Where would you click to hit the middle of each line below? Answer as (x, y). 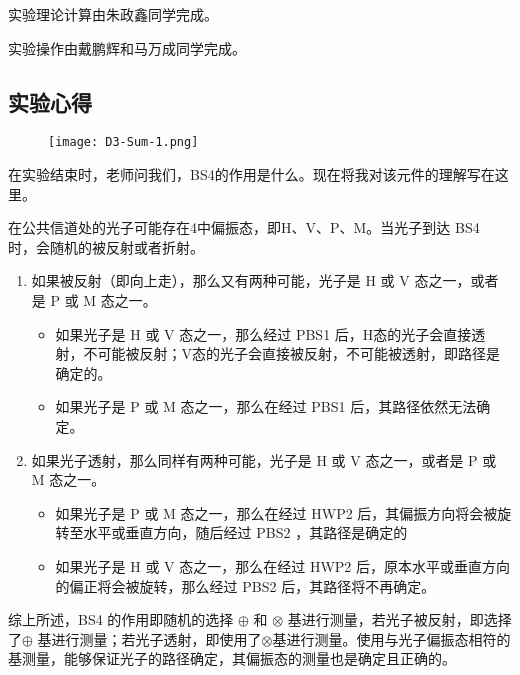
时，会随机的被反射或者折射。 (106, 246)
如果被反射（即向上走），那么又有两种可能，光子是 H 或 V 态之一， (251, 280)
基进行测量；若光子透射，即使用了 (149, 638)
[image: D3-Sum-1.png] (123, 142)
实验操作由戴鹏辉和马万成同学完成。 (127, 47)
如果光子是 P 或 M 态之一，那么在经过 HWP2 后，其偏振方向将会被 (276, 512)
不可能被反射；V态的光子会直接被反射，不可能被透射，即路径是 (292, 353)
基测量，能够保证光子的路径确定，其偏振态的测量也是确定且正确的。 (232, 658)
